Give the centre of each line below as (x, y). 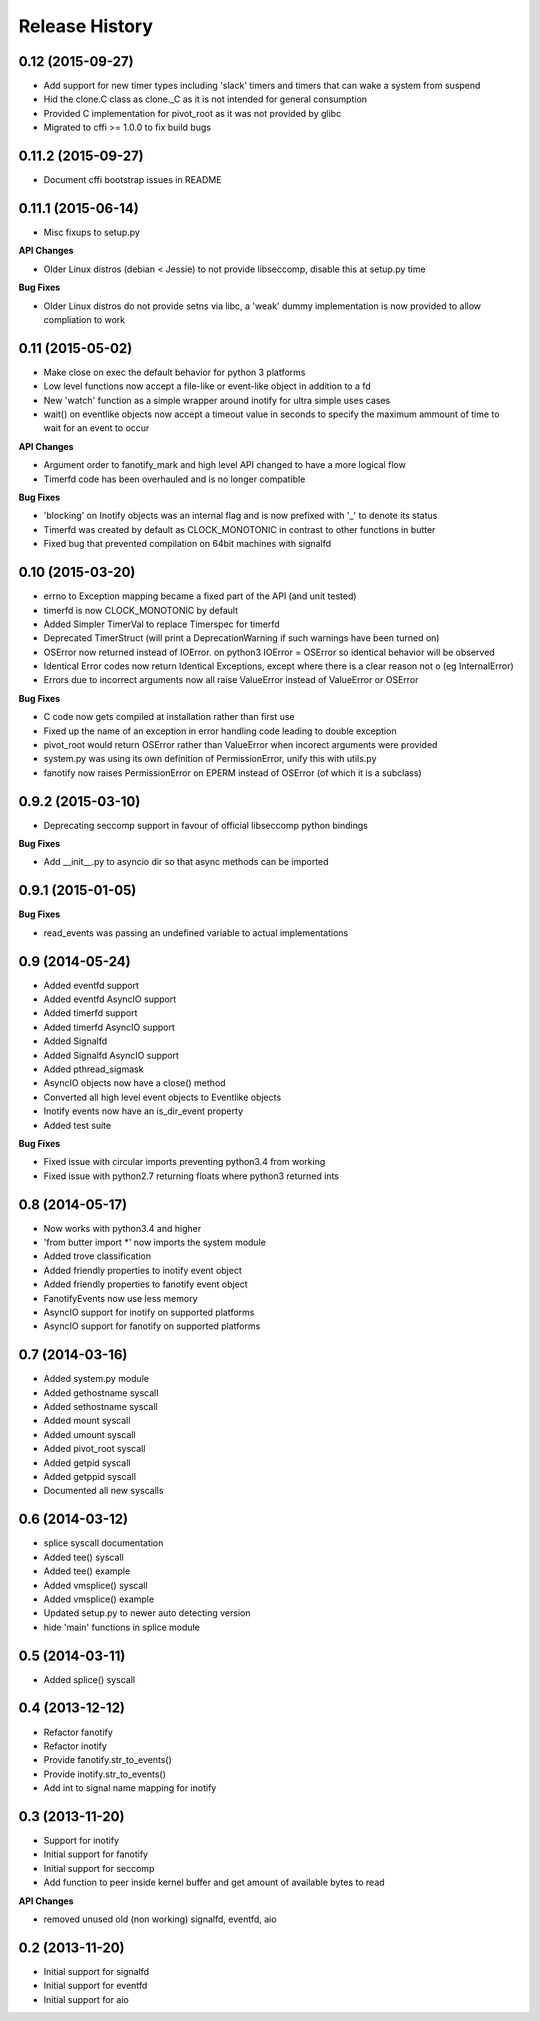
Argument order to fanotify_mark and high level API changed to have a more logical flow (225, 465)
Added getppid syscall (90, 1477)
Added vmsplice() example (99, 1599)
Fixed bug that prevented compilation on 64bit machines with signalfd (187, 544)
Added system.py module (96, 1379)
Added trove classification (97, 1256)
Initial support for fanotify (96, 1854)
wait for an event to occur (96, 428)
